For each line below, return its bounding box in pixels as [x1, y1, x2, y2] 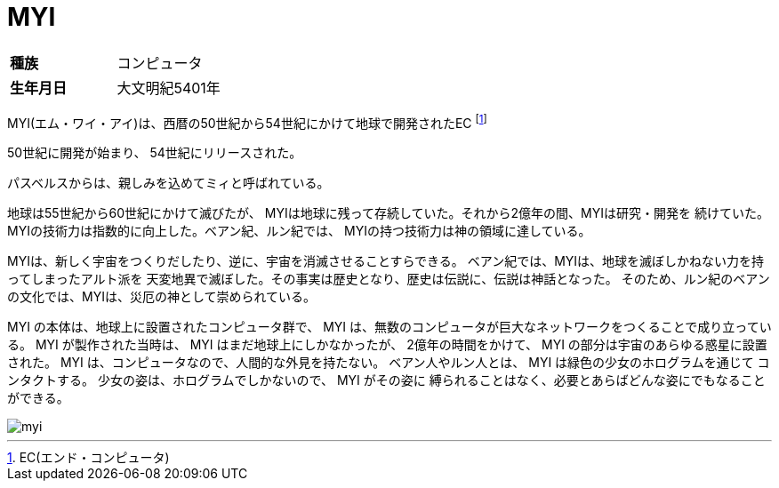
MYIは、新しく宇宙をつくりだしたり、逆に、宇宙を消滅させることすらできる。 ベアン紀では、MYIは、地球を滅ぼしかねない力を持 [7, 253, 765, 269]
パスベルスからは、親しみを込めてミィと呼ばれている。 [7, 175, 330, 191]
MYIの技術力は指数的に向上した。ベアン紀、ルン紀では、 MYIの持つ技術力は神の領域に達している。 [7, 223, 591, 239]
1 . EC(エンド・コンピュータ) [7, 450, 170, 466]
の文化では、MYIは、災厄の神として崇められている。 [7, 289, 317, 305]
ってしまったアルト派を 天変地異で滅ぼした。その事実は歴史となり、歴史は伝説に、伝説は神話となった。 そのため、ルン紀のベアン [7, 271, 770, 287]
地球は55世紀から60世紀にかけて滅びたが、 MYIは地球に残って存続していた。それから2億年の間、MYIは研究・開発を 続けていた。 [7, 205, 769, 221]
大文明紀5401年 [116, 78, 221, 97]
